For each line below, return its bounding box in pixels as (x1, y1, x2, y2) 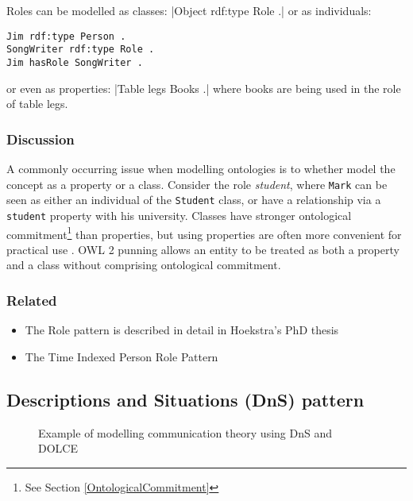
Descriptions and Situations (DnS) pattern (6, 387, 365, 411)
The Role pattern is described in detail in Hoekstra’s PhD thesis (25, 322, 339, 338)
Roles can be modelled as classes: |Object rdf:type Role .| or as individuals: (6, 2, 372, 18)
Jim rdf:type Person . (6, 30, 126, 42)
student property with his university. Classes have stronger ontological (6, 206, 352, 223)
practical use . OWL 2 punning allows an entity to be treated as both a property (6, 241, 399, 257)
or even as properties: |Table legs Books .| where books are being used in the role (6, 79, 401, 96)
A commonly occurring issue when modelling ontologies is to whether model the (6, 160, 396, 176)
